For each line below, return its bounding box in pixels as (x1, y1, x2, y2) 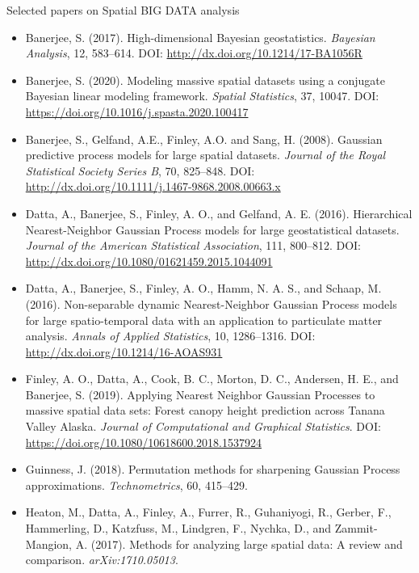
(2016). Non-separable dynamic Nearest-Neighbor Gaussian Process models (25, 295, 397, 312)
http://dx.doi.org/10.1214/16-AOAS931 (25, 343, 223, 360)
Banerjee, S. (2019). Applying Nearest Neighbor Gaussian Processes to (25, 386, 375, 402)
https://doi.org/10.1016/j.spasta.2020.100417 (25, 103, 249, 120)
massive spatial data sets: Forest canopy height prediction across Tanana (25, 402, 385, 419)
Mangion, (25, 535, 72, 552)
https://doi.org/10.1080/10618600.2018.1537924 (25, 433, 262, 450)
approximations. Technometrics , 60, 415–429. (25, 476, 248, 493)
